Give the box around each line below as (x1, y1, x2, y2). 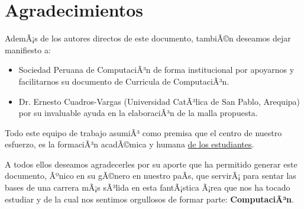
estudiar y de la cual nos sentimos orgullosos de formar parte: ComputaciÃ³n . (5, 192, 294, 205)
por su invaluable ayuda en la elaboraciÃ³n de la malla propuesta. (18, 107, 258, 119)
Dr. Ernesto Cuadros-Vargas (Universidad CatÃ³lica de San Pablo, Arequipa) (18, 95, 300, 107)
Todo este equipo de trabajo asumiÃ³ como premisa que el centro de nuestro (5, 126, 282, 139)
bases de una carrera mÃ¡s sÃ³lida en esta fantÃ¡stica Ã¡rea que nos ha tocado (5, 181, 290, 194)
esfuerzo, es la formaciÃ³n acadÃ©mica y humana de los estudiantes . (5, 138, 254, 150)
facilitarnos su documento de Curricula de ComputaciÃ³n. (18, 75, 229, 87)
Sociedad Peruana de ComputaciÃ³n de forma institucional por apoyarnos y (18, 63, 295, 76)
